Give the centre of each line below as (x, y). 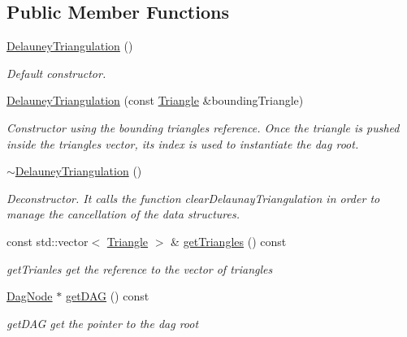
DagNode (30, 296)
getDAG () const (107, 296)
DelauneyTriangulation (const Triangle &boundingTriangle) (155, 100)
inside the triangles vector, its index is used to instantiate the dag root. (183, 143)
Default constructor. (56, 73)
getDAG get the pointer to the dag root (103, 323)
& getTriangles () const (229, 241)
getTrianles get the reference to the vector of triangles (140, 268)
